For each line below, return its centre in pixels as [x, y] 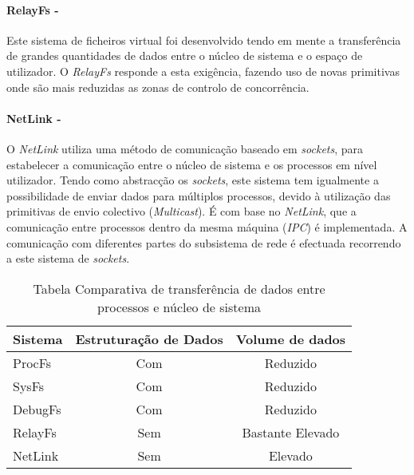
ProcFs [32, 362]
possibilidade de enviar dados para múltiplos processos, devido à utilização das [199, 195]
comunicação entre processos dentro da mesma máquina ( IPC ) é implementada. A [207, 226]
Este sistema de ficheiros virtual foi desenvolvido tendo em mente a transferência [204, 40]
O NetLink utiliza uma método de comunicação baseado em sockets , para [185, 148]
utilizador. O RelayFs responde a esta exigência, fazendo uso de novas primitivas [203, 71]
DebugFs [37, 409]
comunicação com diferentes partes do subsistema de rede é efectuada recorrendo [204, 242]
